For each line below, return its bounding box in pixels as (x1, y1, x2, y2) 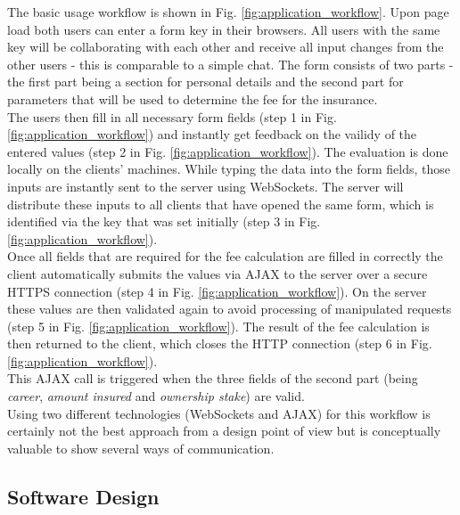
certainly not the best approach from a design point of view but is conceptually (7, 421, 441, 440)
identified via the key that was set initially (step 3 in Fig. (7, 212, 321, 231)
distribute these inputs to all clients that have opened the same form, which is (7, 194, 434, 213)
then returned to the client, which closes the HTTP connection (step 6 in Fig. (7, 334, 432, 353)
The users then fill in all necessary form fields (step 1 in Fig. (7, 107, 337, 126)
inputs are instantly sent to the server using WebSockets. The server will (7, 176, 404, 195)
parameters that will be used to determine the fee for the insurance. (7, 89, 378, 108)
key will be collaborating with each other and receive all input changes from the (7, 37, 444, 56)
